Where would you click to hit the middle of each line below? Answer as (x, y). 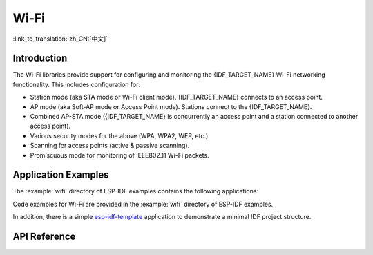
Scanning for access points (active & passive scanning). (110, 146)
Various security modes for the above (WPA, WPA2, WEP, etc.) (119, 135)
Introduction (40, 58)
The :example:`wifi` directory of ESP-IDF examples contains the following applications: (136, 191)
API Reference (44, 237)
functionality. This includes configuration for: (77, 84)
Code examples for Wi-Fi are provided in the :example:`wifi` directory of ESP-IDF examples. (143, 204)
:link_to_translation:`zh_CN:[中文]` (60, 39)
